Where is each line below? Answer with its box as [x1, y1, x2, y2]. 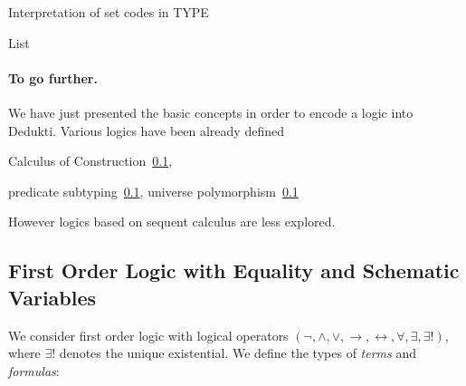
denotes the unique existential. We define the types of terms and [59, 343, 416, 362]
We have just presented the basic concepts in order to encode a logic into [8, 102, 414, 121]
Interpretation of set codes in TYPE [8, 3, 209, 21]
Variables [8, 283, 97, 311]
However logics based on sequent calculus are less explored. [8, 212, 336, 231]
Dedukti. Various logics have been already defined [8, 121, 284, 140]
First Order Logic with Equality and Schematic [8, 256, 460, 285]
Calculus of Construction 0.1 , [8, 151, 173, 170]
